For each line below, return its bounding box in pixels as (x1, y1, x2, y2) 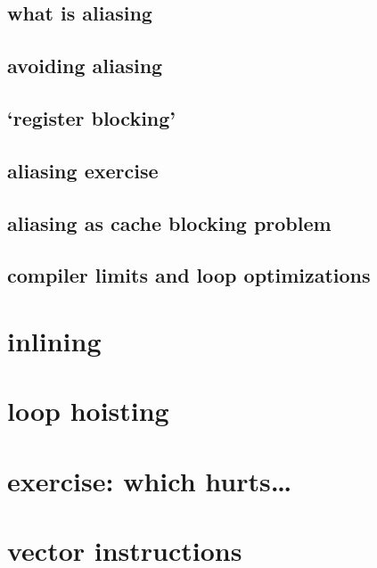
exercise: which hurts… (7, 462, 292, 498)
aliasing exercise (7, 156, 159, 184)
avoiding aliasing (7, 52, 163, 79)
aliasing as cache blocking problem (7, 209, 332, 236)
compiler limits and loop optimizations (7, 261, 371, 289)
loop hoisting (7, 392, 169, 429)
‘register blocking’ (7, 103, 176, 131)
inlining (7, 322, 102, 358)
